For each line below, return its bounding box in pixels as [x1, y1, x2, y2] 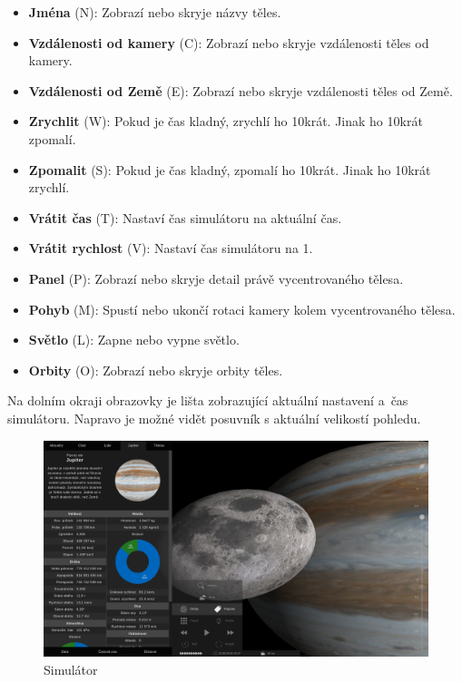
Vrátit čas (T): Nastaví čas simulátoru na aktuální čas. [28, 208, 342, 227]
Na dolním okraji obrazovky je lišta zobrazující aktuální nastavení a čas [7, 391, 408, 410]
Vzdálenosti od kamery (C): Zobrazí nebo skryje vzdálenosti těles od [28, 33, 429, 52]
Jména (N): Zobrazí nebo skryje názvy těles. [28, 3, 281, 21]
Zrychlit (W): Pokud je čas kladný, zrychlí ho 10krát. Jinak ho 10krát [28, 112, 423, 131]
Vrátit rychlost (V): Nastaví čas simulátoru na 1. [28, 239, 313, 258]
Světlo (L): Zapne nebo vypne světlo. [28, 330, 240, 349]
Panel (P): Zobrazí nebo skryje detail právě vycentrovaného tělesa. [28, 268, 404, 287]
